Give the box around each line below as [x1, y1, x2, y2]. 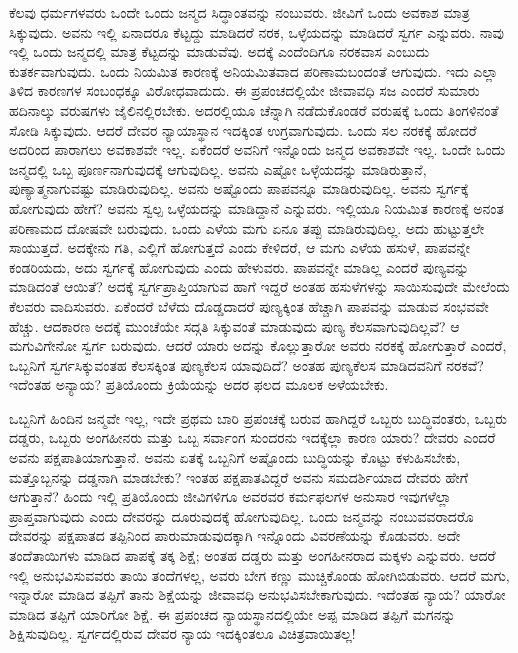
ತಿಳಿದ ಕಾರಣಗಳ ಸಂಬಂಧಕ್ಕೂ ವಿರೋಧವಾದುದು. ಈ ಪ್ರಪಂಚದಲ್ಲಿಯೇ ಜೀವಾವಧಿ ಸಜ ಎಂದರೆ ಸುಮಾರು [9, 80, 480, 101]
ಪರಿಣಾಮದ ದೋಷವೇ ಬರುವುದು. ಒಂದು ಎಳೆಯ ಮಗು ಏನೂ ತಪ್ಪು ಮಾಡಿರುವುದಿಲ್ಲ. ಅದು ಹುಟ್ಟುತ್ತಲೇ [9, 217, 485, 238]
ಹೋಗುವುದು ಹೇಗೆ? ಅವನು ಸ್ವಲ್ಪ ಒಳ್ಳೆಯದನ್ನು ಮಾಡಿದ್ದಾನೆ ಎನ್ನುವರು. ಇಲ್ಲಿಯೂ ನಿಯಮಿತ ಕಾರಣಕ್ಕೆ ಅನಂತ [9, 197, 504, 218]
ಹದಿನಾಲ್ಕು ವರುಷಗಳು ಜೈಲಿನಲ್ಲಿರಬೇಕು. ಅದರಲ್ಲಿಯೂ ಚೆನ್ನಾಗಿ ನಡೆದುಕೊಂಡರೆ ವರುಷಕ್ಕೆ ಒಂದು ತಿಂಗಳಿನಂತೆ [9, 99, 499, 120]
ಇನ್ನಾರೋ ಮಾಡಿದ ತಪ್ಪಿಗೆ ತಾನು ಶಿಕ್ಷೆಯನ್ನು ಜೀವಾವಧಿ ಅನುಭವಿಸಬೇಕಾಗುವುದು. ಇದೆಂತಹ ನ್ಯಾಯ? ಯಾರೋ [9, 584, 506, 605]
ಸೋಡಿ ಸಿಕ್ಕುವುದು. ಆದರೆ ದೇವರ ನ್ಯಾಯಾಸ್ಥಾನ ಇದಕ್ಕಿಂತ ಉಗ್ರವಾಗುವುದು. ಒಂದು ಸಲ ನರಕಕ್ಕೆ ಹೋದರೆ [9, 119, 477, 140]
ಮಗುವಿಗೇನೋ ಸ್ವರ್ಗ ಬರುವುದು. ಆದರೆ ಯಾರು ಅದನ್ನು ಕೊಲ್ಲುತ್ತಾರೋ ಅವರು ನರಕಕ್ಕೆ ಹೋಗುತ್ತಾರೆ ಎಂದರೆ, [9, 335, 507, 356]
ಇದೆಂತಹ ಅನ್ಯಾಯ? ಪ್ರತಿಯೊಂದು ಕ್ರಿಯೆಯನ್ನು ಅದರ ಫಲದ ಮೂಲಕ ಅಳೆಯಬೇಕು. [9, 374, 389, 395]
